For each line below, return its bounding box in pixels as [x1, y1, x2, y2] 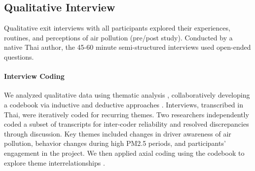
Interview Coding [4, 71, 65, 81]
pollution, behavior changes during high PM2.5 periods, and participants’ [4, 138, 226, 148]
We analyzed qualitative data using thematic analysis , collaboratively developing [4, 90, 250, 100]
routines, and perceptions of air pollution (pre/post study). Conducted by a [4, 32, 233, 42]
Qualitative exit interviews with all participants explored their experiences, [4, 23, 230, 33]
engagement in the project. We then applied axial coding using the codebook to [4, 147, 245, 158]
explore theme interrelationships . [4, 157, 105, 168]
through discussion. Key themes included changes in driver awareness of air [4, 128, 231, 138]
